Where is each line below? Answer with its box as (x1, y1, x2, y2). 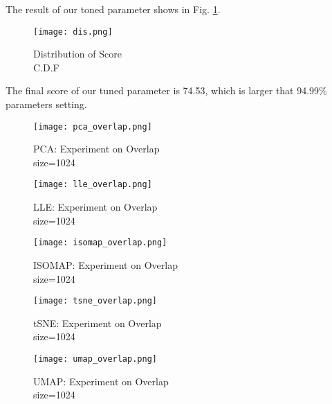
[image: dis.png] (33, 26, 113, 37)
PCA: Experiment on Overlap (33, 141, 160, 156)
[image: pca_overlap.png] (33, 121, 152, 132)
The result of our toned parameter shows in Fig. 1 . (6, 2, 221, 16)
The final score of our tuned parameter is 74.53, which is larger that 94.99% (6, 83, 327, 98)
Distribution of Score (33, 46, 122, 61)
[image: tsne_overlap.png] (33, 296, 157, 306)
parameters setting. (6, 97, 87, 112)
